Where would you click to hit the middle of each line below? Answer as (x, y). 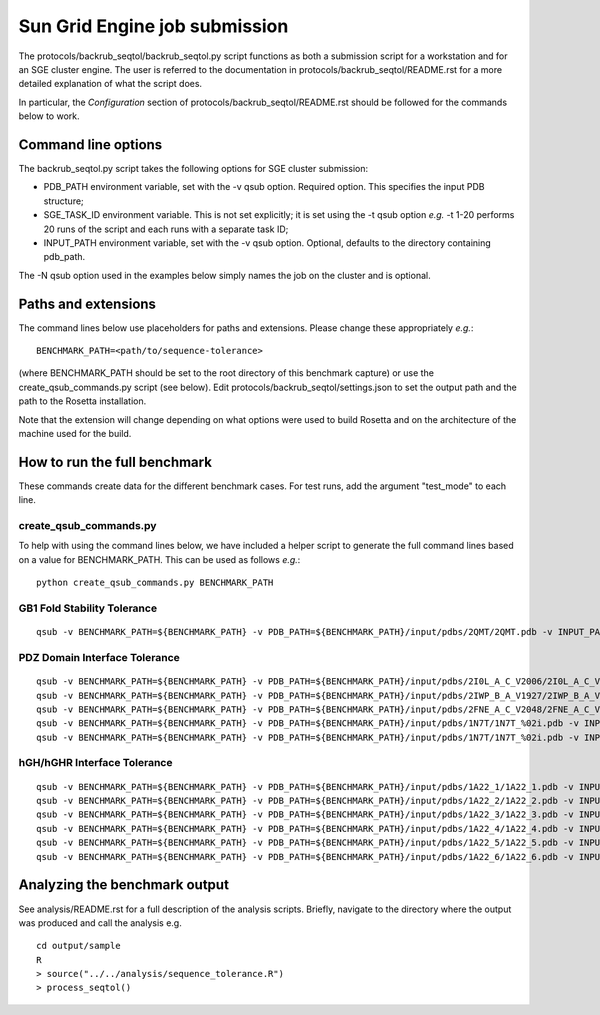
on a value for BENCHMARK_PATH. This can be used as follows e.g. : (159, 559)
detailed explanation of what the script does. (110, 84)
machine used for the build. (75, 433)
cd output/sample (78, 946)
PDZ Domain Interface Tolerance (99, 657)
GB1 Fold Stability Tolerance (88, 608)
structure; (63, 201)
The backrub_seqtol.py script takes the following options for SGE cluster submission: (193, 169)
